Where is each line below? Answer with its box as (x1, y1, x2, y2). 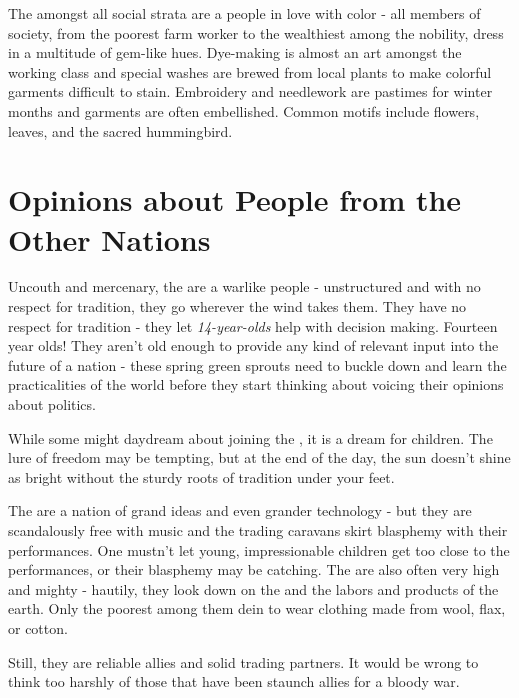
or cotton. (8, 617, 68, 638)
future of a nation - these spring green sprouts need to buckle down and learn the (8, 354, 507, 375)
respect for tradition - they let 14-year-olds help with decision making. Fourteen (8, 315, 498, 336)
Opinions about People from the (8, 179, 462, 220)
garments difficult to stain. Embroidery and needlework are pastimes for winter (8, 81, 493, 102)
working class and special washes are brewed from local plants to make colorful (8, 61, 492, 82)
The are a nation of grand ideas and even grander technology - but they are (8, 500, 472, 521)
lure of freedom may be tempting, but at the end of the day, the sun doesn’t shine (8, 447, 511, 468)
